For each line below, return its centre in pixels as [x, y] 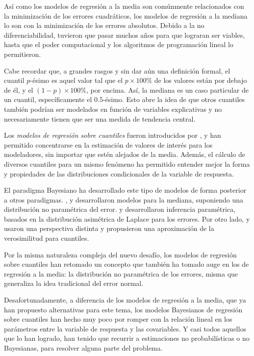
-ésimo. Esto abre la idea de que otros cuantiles [174, 99]
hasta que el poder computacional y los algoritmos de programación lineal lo [119, 44]
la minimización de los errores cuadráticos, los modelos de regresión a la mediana [126, 15]
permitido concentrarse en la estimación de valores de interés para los [108, 144]
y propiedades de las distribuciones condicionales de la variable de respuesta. [119, 173]
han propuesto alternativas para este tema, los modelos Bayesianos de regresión [123, 309]
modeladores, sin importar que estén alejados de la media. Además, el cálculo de [125, 154]
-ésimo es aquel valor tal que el [76, 80]
